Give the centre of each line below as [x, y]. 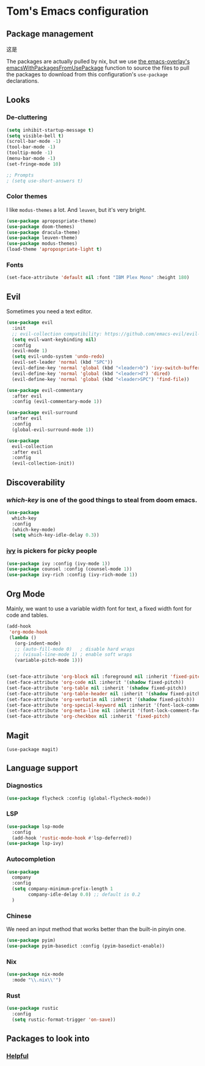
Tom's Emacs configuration [77, 11]
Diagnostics [24, 786]
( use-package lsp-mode [35, 826]
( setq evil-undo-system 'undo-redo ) [58, 357]
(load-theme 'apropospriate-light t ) [54, 249]
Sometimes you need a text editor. [49, 311]
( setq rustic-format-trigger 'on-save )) [64, 1020]
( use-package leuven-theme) [42, 238]
